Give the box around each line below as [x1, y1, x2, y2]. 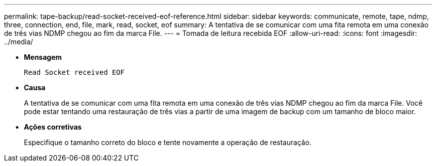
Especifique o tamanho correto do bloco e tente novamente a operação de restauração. [24, 138, 312, 147]
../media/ [4, 37, 33, 46]
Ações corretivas [24, 123, 82, 131]
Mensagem [24, 53, 62, 61]
